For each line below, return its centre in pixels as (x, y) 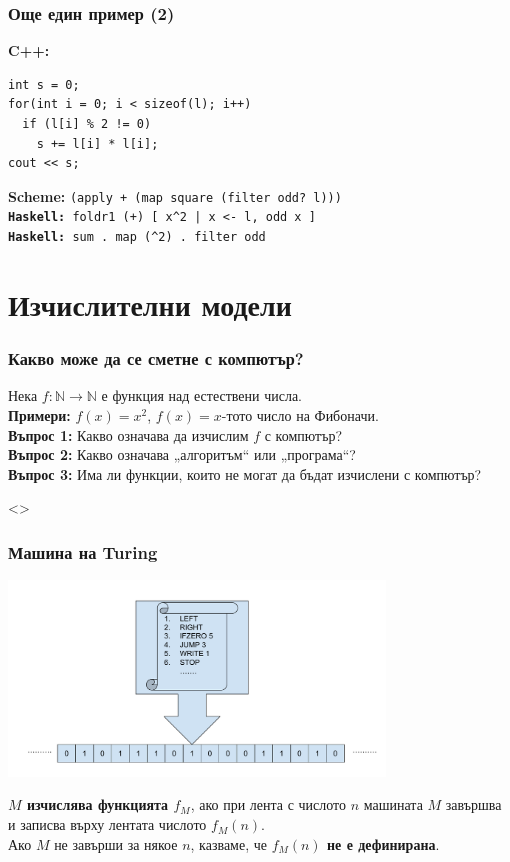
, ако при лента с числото (268, 804)
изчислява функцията (97, 804)
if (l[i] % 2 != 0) (87, 124)
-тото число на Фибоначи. (300, 414)
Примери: (39, 414)
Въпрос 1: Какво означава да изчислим (128, 434)
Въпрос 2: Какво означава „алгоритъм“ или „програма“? (182, 454)
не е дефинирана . (383, 843)
